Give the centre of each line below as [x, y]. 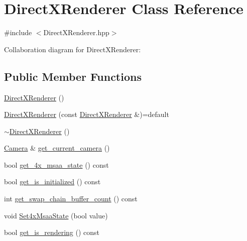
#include [18, 32]
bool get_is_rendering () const [52, 232]
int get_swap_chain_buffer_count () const [71, 199]
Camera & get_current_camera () [57, 148]
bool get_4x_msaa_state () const [56, 164]
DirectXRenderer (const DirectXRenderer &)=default [87, 114]
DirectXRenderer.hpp [76, 32]
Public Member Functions [73, 76]
